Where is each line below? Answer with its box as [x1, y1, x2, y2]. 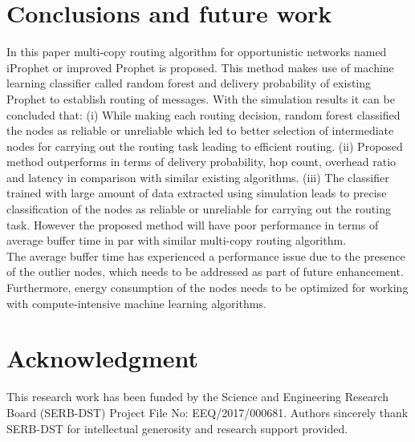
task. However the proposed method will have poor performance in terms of [6, 216, 379, 233]
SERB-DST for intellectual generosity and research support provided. [6, 420, 348, 436]
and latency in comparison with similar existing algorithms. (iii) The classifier [6, 168, 389, 185]
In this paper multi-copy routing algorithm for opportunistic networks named [6, 43, 387, 60]
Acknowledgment [6, 342, 198, 375]
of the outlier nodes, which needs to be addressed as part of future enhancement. [6, 263, 404, 280]
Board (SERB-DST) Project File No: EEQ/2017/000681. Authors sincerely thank [6, 403, 409, 420]
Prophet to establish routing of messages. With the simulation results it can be [6, 90, 395, 107]
